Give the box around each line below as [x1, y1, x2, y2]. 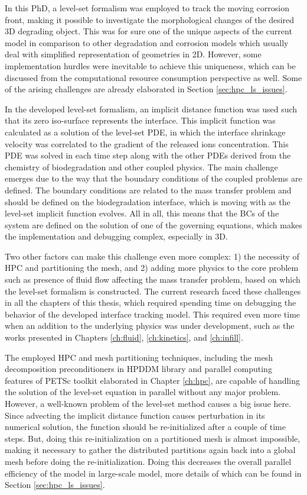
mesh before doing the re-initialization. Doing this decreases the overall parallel [5, 455, 292, 467]
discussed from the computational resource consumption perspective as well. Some [5, 71, 302, 83]
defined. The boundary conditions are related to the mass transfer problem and [5, 183, 292, 196]
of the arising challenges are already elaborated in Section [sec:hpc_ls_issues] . [5, 83, 288, 95]
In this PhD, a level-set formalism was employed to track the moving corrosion [5, 2, 289, 14]
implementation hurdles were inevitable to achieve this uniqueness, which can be [5, 59, 296, 72]
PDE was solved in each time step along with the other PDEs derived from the [5, 149, 291, 161]
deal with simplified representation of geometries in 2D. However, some [5, 48, 262, 60]
